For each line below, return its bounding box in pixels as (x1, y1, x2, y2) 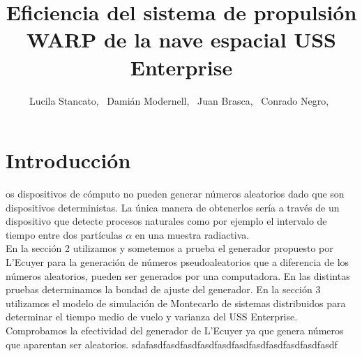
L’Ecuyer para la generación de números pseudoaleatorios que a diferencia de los (6, 255, 349, 269)
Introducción (6, 146, 131, 175)
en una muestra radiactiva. (135, 227, 250, 242)
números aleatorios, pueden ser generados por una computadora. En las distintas (6, 268, 350, 283)
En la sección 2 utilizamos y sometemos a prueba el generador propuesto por (6, 241, 333, 255)
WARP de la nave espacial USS (27, 25, 336, 54)
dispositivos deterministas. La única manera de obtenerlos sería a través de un (6, 200, 340, 214)
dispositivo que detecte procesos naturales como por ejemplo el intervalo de (6, 214, 327, 228)
